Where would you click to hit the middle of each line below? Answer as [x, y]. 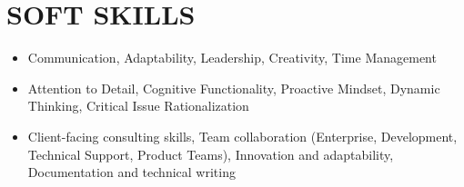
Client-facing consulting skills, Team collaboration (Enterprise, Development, [242, 136]
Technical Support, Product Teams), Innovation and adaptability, [211, 154]
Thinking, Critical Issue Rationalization [138, 106]
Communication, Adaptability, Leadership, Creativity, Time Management [232, 58]
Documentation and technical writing [131, 172]
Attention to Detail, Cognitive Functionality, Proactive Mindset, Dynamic [234, 88]
